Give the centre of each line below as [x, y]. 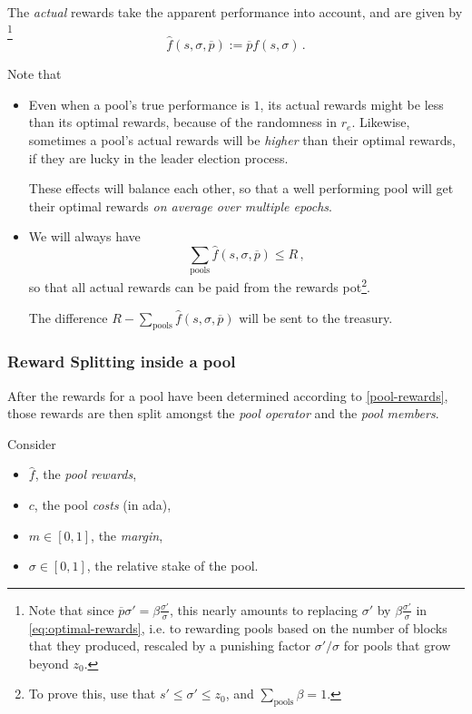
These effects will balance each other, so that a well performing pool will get [241, 188]
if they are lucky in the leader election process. [158, 157]
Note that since [71, 609]
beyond [49, 663]
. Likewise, [381, 122]
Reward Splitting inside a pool [122, 362]
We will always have [84, 236]
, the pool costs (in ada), [103, 505]
